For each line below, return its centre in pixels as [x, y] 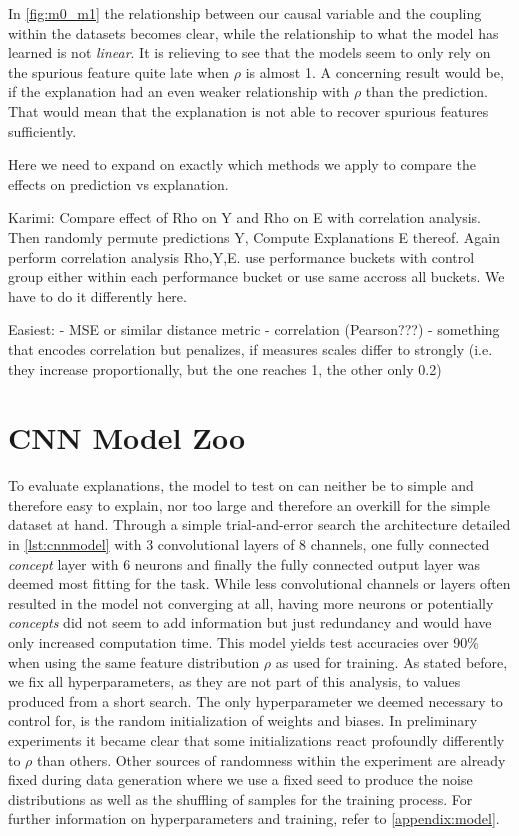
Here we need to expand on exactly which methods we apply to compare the [242, 164]
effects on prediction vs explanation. [118, 183]
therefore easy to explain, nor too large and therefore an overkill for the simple [249, 504]
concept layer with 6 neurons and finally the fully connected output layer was [244, 563]
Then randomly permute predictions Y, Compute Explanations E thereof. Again [254, 236]
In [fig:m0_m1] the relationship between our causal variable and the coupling [245, 13]
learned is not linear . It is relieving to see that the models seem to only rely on [249, 52]
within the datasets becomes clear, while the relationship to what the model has [253, 32]
